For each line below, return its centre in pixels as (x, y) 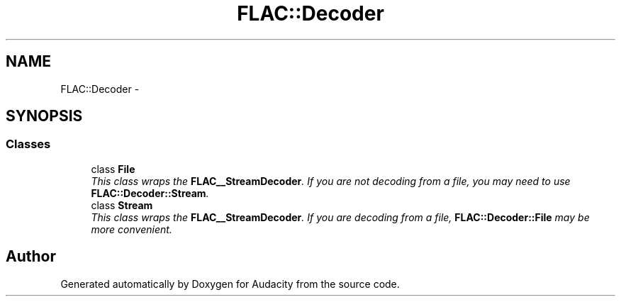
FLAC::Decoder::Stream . (150, 193)
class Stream (122, 205)
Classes (28, 144)
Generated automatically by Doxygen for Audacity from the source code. (230, 284)
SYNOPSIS (44, 116)
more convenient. (132, 229)
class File (113, 169)
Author (31, 257)
